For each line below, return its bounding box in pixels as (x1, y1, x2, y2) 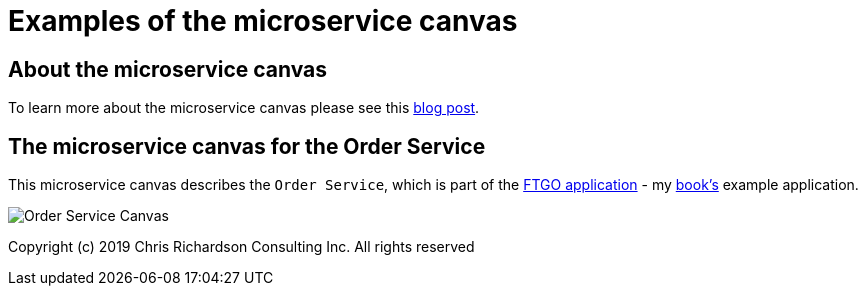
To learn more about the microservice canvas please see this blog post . (8, 99, 480, 117)
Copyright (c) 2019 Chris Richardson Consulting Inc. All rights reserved (8, 238, 475, 256)
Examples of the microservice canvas (8, 4, 518, 38)
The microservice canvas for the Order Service (8, 133, 486, 159)
